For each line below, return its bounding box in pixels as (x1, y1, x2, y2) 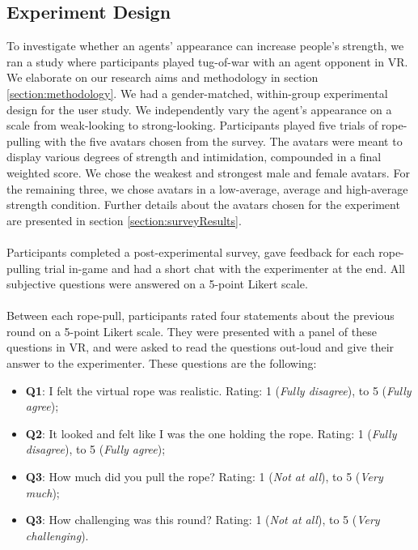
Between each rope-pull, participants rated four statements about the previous (6, 307, 395, 324)
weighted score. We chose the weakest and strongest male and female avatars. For (6, 164, 410, 181)
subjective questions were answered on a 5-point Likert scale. (6, 275, 308, 292)
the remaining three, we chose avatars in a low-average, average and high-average (6, 180, 408, 197)
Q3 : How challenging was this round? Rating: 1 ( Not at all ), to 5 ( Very (25, 511, 380, 528)
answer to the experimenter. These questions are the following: (6, 355, 317, 372)
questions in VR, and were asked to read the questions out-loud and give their (6, 339, 395, 356)
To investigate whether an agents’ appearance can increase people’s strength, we (6, 37, 404, 54)
